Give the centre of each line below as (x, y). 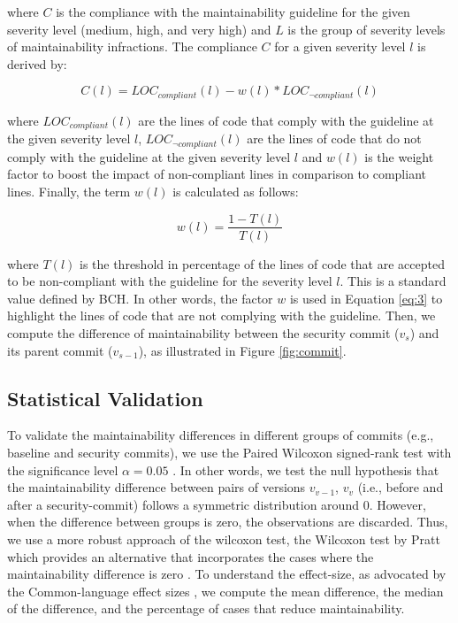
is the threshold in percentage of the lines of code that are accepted (262, 263)
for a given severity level (340, 46)
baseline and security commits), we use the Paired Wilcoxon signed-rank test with (229, 452)
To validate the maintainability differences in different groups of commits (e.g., (221, 435)
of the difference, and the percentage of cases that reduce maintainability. (206, 608)
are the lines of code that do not (334, 138)
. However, (397, 504)
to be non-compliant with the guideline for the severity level (170, 281)
